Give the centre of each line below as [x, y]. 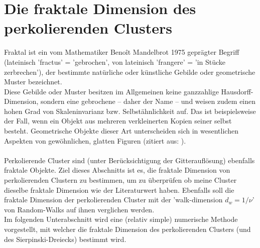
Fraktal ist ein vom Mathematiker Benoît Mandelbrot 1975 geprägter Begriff [122, 52]
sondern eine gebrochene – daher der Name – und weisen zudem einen [148, 101]
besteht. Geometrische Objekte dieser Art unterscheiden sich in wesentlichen [121, 131]
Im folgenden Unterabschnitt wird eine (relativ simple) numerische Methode [121, 219]
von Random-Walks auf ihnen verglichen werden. [79, 209]
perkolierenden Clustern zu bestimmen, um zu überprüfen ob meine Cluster [120, 180]
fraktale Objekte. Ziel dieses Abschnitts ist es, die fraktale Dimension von [117, 170]
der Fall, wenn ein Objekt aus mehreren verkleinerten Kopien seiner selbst [118, 121]
